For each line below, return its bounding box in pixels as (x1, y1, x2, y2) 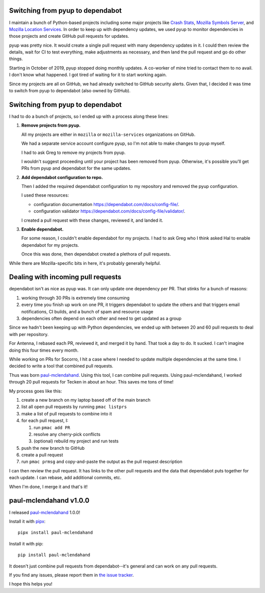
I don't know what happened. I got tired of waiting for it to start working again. (9, 72, 167, 78)
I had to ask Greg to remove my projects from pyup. (21, 150, 126, 155)
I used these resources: (21, 192, 69, 198)
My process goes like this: (9, 388, 62, 394)
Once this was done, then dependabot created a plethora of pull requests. (21, 251, 171, 257)
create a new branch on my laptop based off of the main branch (21, 397, 151, 403)
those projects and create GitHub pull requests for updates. (9, 33, 130, 39)
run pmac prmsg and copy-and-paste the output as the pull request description (21, 459, 183, 464)
